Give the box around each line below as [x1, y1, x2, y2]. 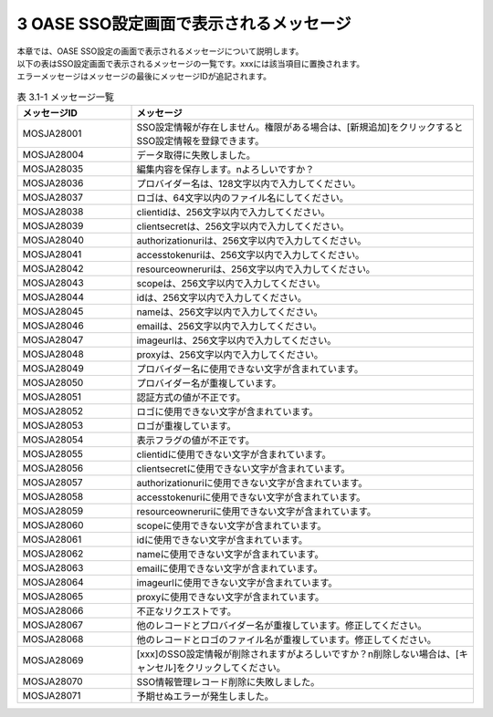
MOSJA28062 [22, 547, 84, 560]
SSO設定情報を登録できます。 [136, 135, 265, 148]
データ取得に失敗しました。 [136, 149, 256, 161]
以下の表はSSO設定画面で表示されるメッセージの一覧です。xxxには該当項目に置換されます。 [16, 57, 365, 68]
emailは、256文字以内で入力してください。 [136, 320, 322, 333]
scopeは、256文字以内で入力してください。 [136, 277, 326, 290]
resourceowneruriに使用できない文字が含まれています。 [136, 505, 376, 518]
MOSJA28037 [22, 192, 84, 204]
